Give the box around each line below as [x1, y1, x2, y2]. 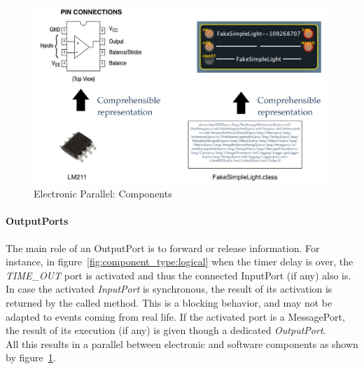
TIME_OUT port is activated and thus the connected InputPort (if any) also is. [6, 267, 351, 282]
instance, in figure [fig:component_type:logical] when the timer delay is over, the [6, 254, 353, 269]
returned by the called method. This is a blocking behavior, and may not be [6, 295, 332, 309]
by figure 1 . [6, 350, 56, 365]
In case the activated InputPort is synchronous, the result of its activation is [6, 281, 332, 296]
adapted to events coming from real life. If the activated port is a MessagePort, [6, 309, 345, 323]
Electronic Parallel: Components [34, 186, 172, 201]
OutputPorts [6, 214, 69, 228]
